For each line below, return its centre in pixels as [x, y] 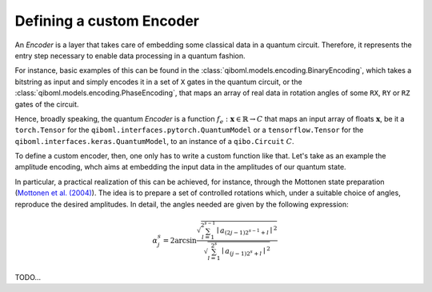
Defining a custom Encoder [107, 21]
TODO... [28, 277]
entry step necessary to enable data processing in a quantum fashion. [130, 55]
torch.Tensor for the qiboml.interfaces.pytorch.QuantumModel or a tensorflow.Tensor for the [189, 130]
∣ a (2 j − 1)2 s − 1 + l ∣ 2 [247, 230]
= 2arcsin [180, 240]
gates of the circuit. [47, 104]
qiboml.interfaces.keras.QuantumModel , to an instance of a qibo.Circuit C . [155, 141]
